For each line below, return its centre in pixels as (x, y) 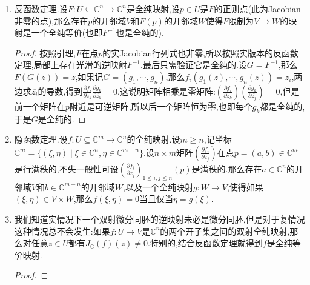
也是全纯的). (140, 32)
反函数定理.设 (41, 8)
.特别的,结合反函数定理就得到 (205, 243)
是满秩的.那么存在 (227, 168)
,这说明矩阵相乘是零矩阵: (167, 91)
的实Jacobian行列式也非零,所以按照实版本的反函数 (201, 52)
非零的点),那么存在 (51, 20)
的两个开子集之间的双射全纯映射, (225, 231)
